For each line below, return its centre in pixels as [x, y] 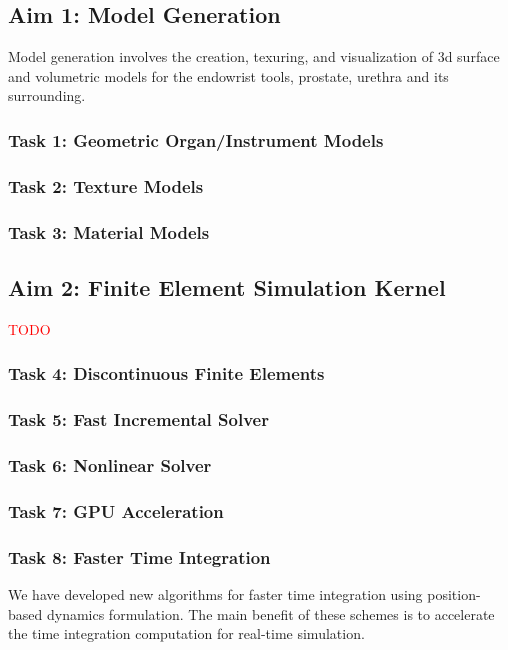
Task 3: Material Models [109, 231]
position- [454, 593]
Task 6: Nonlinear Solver [110, 464]
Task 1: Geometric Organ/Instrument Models [196, 139]
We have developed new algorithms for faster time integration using [215, 593]
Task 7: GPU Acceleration [116, 510]
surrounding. [47, 95]
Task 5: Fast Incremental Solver [138, 419]
